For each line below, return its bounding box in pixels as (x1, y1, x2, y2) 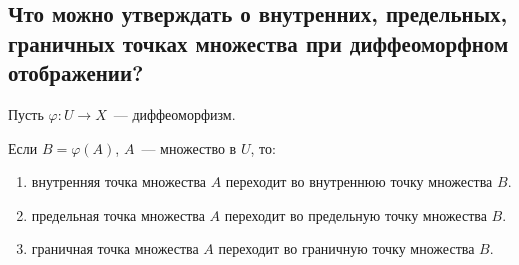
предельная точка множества (31, 204, 205, 225)
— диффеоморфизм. (113, 103, 236, 124)
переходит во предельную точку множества (224, 204, 487, 225)
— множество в (141, 137, 237, 158)
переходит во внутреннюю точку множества (225, 171, 493, 192)
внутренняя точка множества (31, 171, 207, 192)
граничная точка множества (31, 238, 199, 259)
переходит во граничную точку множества (218, 238, 475, 259)
